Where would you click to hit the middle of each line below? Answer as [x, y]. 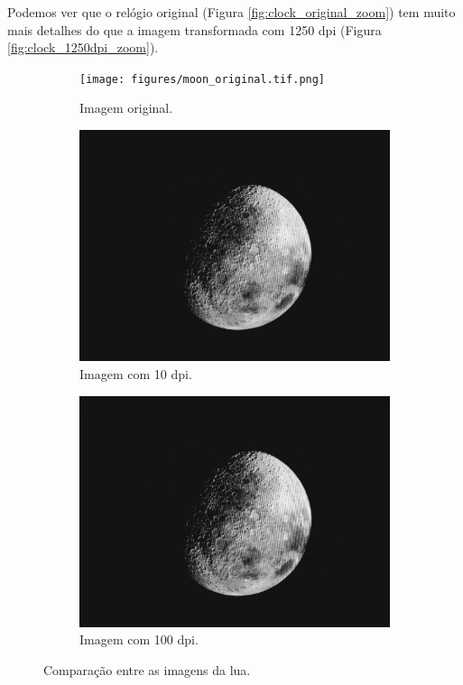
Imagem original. [126, 108]
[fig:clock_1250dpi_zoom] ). [83, 47]
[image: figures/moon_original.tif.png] [203, 79]
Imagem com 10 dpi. [136, 373]
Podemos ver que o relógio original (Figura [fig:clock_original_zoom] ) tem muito [231, 12]
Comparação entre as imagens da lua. [147, 670]
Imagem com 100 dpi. [139, 639]
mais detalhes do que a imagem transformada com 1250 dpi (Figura [194, 29]
